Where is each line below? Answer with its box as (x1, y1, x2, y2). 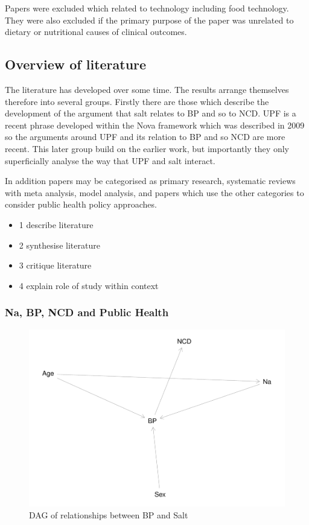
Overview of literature (5, 55, 147, 74)
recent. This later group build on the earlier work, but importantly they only (5, 142, 289, 154)
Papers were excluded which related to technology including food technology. (5, 2, 289, 14)
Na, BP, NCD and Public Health (5, 305, 169, 320)
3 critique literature (19, 259, 92, 272)
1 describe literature (19, 218, 94, 231)
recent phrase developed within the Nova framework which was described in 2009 (5, 118, 305, 131)
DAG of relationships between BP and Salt (29, 508, 188, 521)
